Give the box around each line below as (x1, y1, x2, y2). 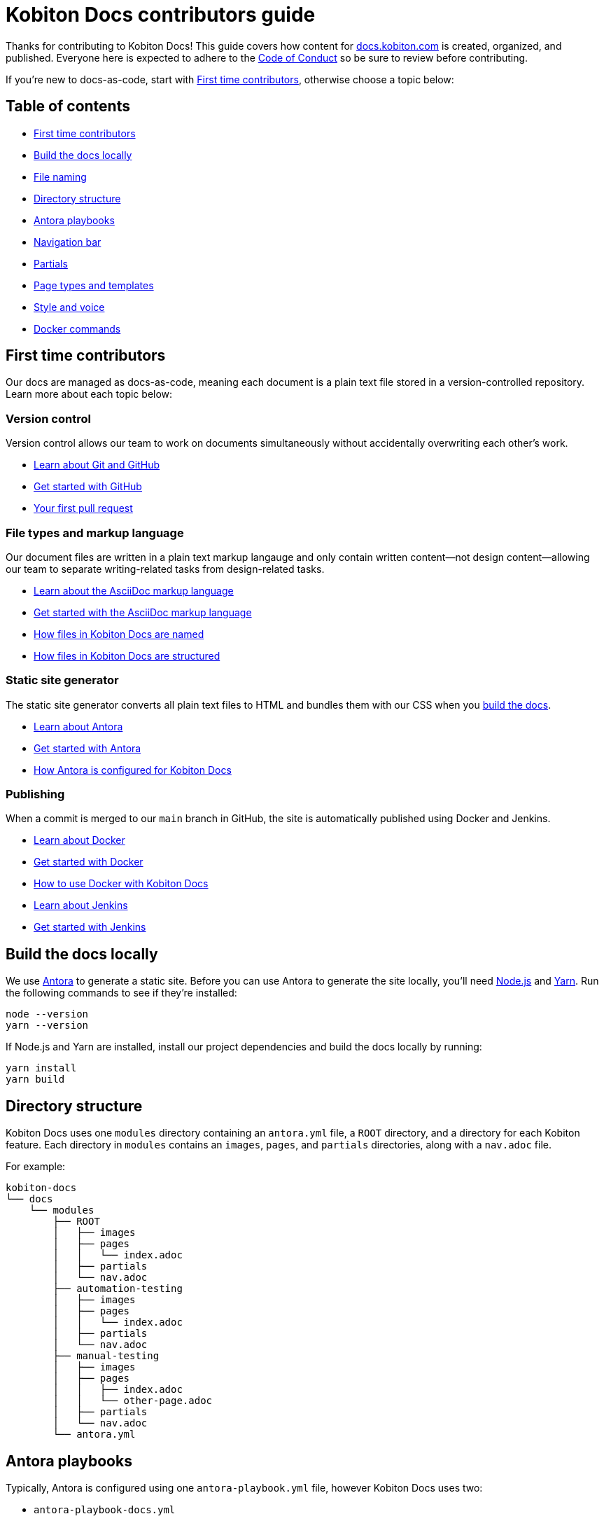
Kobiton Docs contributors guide (6, 3, 316, 27)
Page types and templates (34, 279, 154, 291)
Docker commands (34, 322, 121, 335)
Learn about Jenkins (34, 899, 128, 912)
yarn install (6, 1062, 77, 1074)
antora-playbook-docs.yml (34, 1503, 176, 1515)
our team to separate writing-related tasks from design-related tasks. (6, 562, 325, 575)
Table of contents (6, 97, 130, 116)
